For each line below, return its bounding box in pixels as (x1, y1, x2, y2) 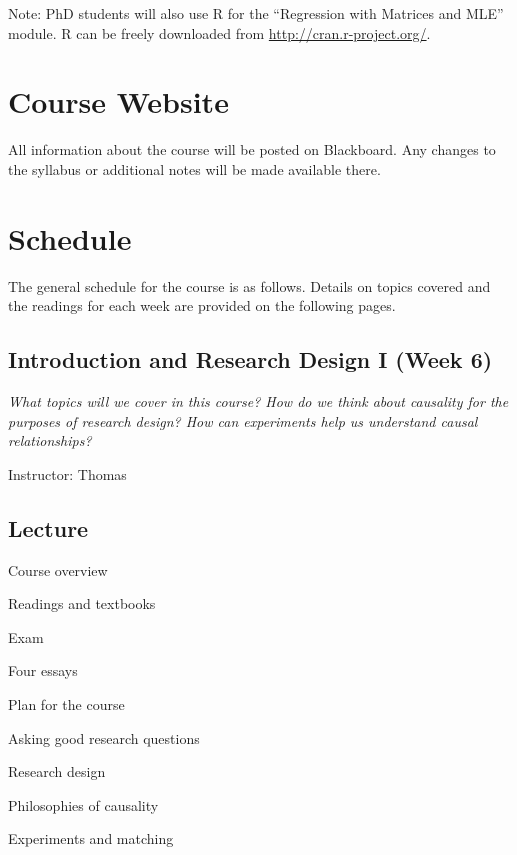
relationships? (8, 430, 92, 451)
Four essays (8, 660, 78, 681)
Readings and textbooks (8, 593, 156, 614)
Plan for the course (8, 693, 125, 714)
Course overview (8, 559, 108, 580)
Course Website (8, 81, 229, 122)
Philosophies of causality (8, 794, 159, 815)
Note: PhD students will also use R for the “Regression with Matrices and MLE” (8, 3, 504, 23)
